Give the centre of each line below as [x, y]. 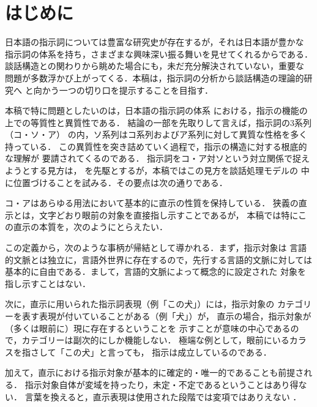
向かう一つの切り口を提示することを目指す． [123, 90]
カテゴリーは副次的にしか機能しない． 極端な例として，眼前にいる [155, 340]
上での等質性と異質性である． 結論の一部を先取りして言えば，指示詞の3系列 [158, 122]
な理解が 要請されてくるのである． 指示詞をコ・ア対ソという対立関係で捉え [158, 158]
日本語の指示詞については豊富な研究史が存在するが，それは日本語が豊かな [155, 42]
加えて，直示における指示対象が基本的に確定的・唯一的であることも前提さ [155, 372]
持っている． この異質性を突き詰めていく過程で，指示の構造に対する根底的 [156, 146]
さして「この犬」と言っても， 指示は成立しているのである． [151, 352]
